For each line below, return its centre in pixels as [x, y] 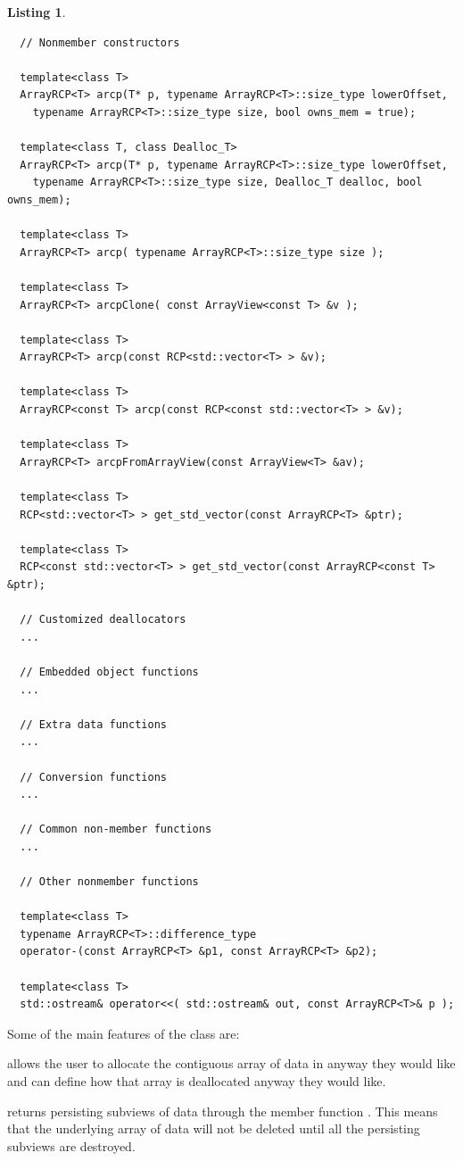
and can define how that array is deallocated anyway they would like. [197, 1081]
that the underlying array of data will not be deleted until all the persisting [214, 1128]
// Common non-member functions [116, 829]
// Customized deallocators [103, 620]
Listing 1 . [37, 12]
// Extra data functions [93, 724]
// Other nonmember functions [109, 882]
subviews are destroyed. [71, 1145]
